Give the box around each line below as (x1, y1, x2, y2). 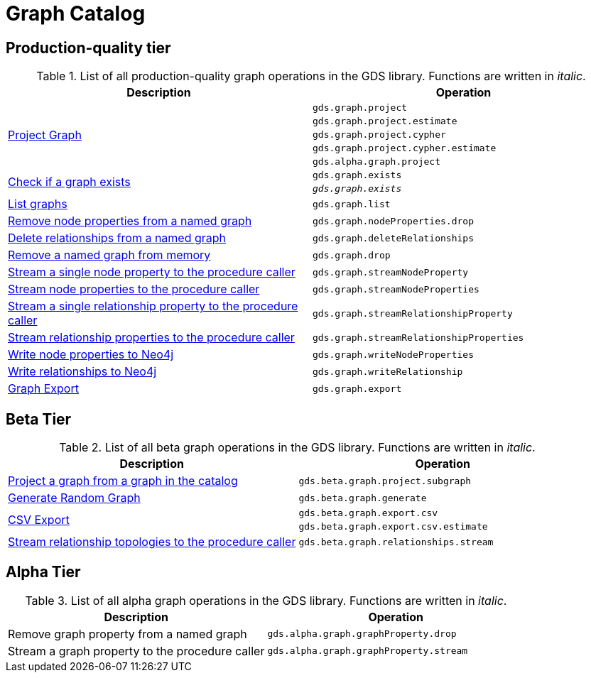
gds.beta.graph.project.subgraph (298, 475, 472, 486)
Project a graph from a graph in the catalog (8, 474, 238, 488)
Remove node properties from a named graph (8, 214, 252, 229)
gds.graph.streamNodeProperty (313, 266, 469, 278)
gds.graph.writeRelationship (313, 366, 463, 377)
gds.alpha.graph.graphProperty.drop (267, 628, 457, 640)
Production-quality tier (6, 38, 171, 57)
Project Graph (8, 127, 82, 142)
